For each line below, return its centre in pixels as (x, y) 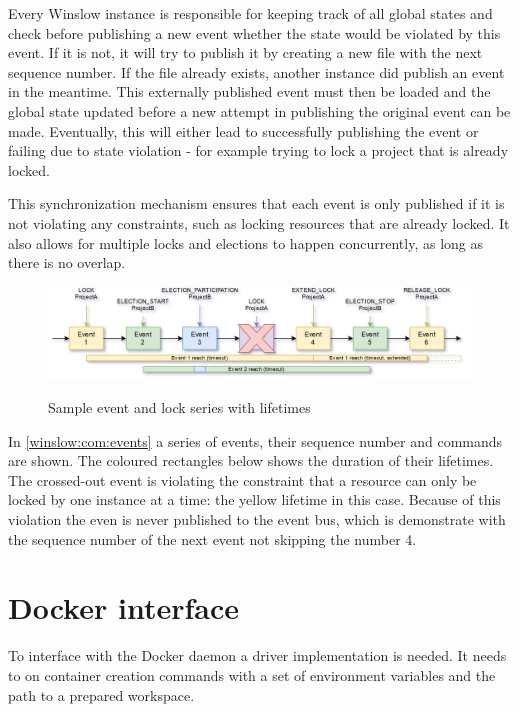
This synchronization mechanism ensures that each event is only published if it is (256, 203)
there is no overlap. (67, 262)
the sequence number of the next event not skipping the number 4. (212, 538)
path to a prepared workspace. (101, 694)
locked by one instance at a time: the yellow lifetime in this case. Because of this (254, 499)
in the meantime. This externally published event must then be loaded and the (249, 91)
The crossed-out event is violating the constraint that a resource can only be (242, 479)
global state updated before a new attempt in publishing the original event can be (259, 110)
